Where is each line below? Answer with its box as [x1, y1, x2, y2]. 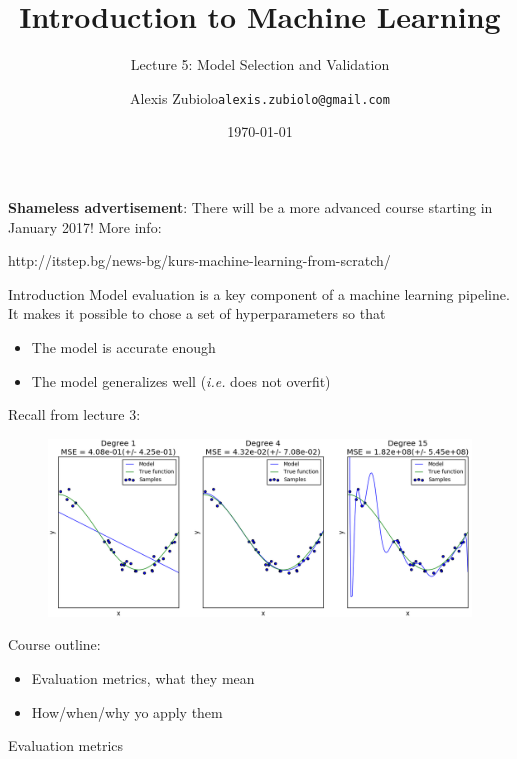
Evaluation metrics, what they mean [31, 667, 255, 688]
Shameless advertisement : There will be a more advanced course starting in [8, 196, 493, 217]
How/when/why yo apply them [31, 701, 223, 722]
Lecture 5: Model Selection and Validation [130, 54, 390, 75]
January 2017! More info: [8, 216, 162, 237]
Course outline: [8, 634, 101, 655]
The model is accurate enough [31, 336, 216, 357]
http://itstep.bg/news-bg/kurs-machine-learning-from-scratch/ [8, 250, 391, 271]
